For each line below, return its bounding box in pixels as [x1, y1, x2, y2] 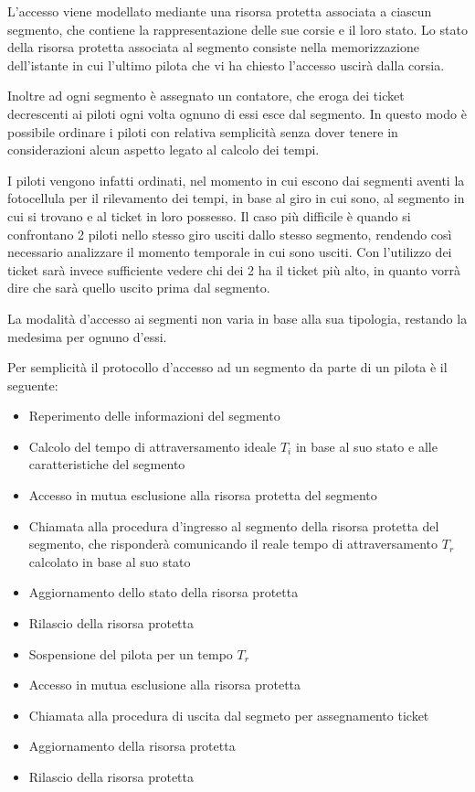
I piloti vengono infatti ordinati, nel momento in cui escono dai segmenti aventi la [7, 170, 465, 189]
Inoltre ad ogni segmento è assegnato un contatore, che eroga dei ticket [7, 86, 405, 105]
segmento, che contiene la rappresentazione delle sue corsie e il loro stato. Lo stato [7, 19, 468, 38]
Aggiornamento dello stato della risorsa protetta [28, 583, 299, 602]
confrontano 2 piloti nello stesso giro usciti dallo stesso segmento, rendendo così [7, 224, 452, 243]
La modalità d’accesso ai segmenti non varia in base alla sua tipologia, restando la [7, 308, 468, 327]
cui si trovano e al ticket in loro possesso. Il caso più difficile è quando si [7, 206, 411, 225]
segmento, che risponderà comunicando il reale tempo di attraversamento [28, 534, 438, 553]
